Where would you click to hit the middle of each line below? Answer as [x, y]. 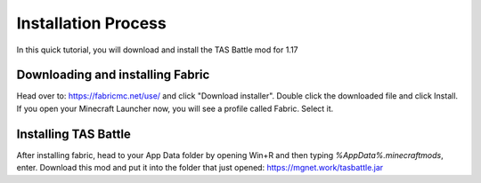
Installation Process [91, 23]
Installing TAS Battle [73, 134]
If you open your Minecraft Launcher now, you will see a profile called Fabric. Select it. [175, 108]
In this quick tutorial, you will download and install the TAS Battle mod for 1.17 [157, 50]
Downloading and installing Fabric [113, 75]
